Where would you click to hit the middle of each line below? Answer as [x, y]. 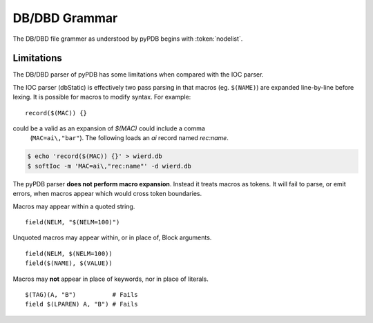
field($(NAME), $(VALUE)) [69, 263]
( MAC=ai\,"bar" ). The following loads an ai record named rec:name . [130, 138]
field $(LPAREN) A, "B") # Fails [82, 304]
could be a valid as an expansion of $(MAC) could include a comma [109, 128]
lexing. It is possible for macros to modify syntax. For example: [102, 97]
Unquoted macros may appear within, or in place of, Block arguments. [112, 237]
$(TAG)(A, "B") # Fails [82, 294]
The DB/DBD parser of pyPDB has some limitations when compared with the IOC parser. [138, 75]
